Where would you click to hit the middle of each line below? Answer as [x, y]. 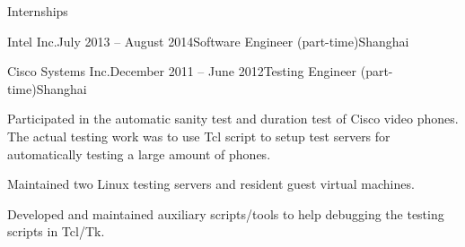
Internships [38, 11]
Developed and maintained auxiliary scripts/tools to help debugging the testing [226, 213]
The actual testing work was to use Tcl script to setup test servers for [199, 136]
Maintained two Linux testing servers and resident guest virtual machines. [211, 184]
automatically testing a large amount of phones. [139, 153]
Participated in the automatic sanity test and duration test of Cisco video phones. [233, 119]
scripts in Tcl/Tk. [56, 231]
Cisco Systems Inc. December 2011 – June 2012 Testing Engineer [182, 71]
